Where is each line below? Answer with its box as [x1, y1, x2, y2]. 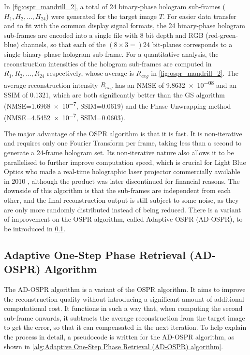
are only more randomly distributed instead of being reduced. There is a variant [4, 204, 241, 214]
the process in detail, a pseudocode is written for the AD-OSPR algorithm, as [4, 331, 235, 341]
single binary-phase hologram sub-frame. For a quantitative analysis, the [4, 48, 219, 59]
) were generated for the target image [46, 11, 157, 21]
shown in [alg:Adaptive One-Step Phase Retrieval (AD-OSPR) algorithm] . [4, 341, 223, 351]
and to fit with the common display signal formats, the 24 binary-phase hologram [4, 20, 245, 31]
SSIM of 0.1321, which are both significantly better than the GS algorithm [4, 89, 225, 99]
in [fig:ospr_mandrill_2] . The [151, 68, 238, 78]
